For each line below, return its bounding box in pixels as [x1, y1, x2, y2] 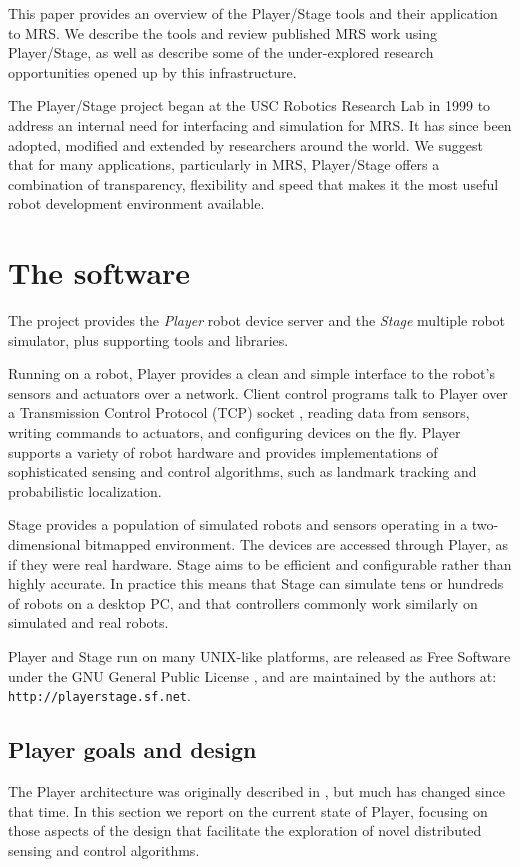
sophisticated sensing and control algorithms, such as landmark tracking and [8, 461, 477, 482]
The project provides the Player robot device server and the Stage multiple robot [8, 310, 506, 331]
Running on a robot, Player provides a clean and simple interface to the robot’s [8, 363, 495, 384]
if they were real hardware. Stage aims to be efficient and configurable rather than [8, 553, 512, 574]
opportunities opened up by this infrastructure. [8, 61, 297, 82]
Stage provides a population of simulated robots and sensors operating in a [8, 514, 468, 535]
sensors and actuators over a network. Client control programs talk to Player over [8, 382, 508, 403]
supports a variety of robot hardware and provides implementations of [8, 441, 438, 462]
